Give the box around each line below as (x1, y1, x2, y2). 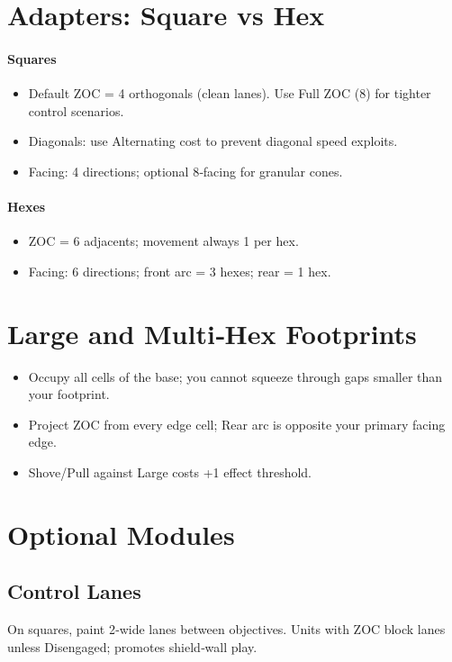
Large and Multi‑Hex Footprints (7, 314, 417, 351)
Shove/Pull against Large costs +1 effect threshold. (28, 463, 312, 482)
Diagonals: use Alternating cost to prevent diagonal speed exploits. (28, 131, 398, 150)
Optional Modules (7, 515, 235, 552)
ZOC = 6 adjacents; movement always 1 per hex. (28, 231, 299, 250)
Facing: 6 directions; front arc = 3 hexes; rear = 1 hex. (28, 261, 331, 280)
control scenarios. (28, 101, 124, 120)
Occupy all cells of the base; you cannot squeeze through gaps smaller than (28, 367, 443, 385)
